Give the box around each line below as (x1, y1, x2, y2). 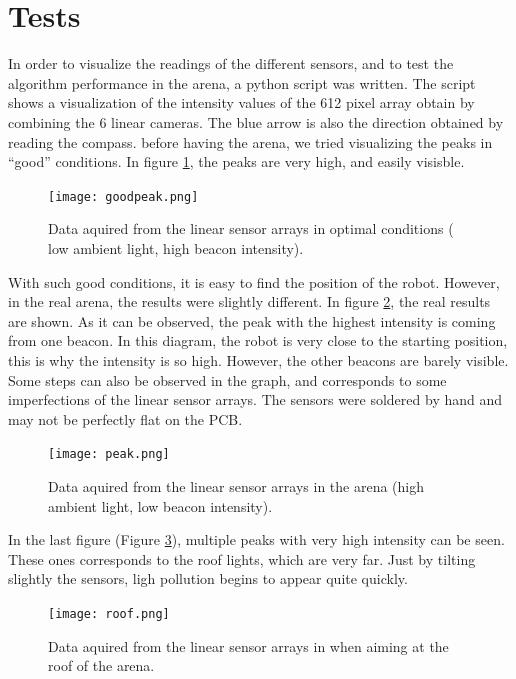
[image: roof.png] (48, 606, 170, 621)
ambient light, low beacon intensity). (48, 495, 273, 516)
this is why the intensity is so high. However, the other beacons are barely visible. (8, 349, 509, 370)
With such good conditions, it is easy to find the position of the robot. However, (8, 271, 500, 292)
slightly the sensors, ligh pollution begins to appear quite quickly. (8, 568, 408, 589)
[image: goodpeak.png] (48, 189, 199, 204)
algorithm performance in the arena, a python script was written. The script (8, 72, 476, 93)
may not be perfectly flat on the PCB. (8, 408, 243, 429)
